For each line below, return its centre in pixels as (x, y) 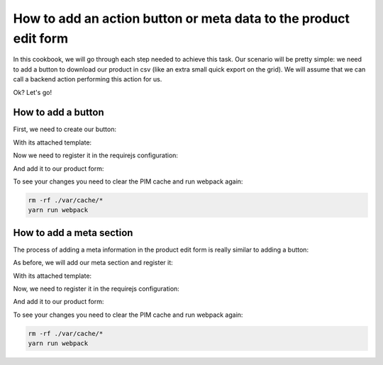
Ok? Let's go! (33, 92)
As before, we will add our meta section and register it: (93, 263)
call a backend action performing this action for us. (88, 79)
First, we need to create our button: (65, 129)
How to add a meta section (73, 233)
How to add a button (59, 112)
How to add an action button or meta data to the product (182, 18)
